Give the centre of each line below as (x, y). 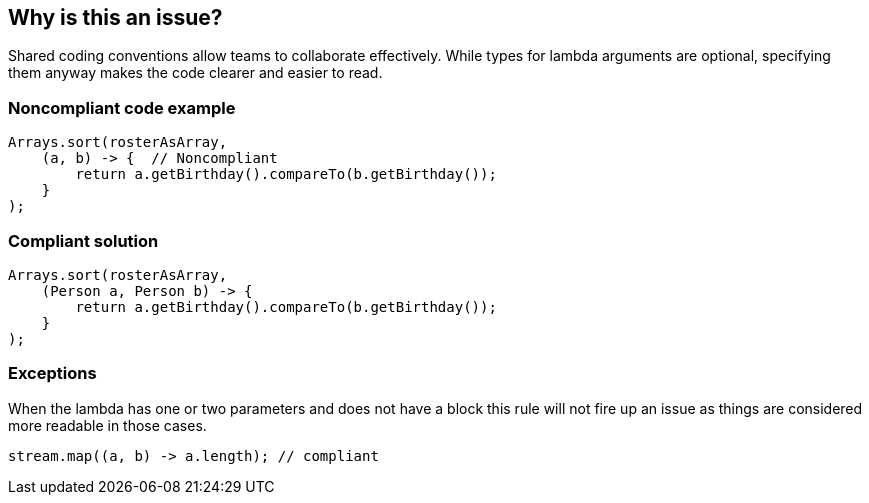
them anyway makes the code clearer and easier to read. (195, 73)
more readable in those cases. (107, 425)
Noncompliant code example (122, 107)
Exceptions (52, 373)
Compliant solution (83, 240)
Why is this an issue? (115, 17)
